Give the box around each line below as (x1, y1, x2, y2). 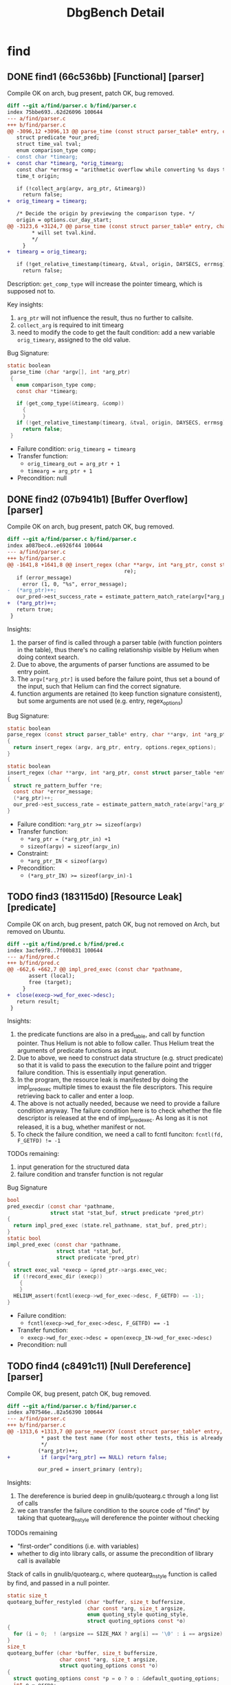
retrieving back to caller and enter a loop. (16, 1092, 134, 1100)
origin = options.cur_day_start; (16, 216, 112, 223)
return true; (16, 606, 54, 613)
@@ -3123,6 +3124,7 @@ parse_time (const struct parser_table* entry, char (7, 223, 229, 230)
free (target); (28, 979, 72, 986)
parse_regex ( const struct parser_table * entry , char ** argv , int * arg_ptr (7, 731, 229, 738)
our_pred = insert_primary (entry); (37, 1466, 143, 1473)
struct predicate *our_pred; (16, 134, 100, 142)
